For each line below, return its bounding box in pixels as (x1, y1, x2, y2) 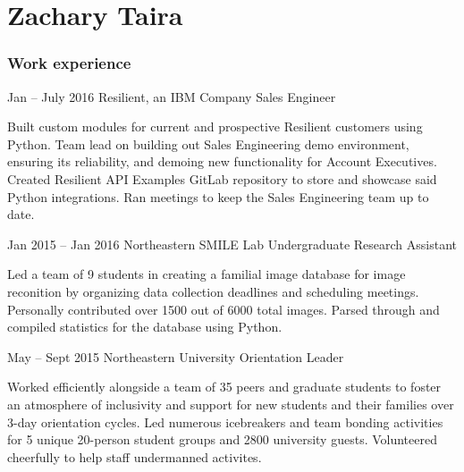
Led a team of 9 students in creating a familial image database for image (7, 265, 406, 283)
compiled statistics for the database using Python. (7, 317, 283, 336)
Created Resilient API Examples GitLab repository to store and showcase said (7, 169, 437, 188)
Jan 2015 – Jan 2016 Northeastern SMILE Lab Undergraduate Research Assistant (7, 234, 458, 253)
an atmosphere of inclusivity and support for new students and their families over (7, 394, 454, 413)
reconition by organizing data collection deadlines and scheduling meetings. (7, 282, 419, 300)
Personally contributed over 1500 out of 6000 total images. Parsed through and (7, 299, 440, 318)
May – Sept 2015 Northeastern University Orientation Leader (7, 347, 344, 366)
